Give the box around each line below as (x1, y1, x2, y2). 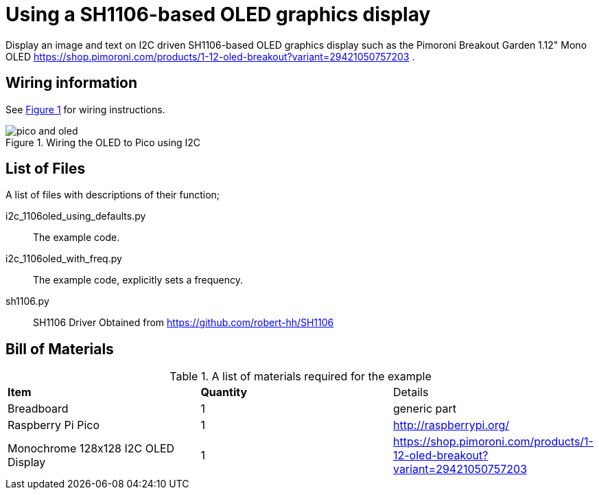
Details (392, 385, 429, 400)
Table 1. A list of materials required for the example (169, 369, 432, 384)
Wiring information (5, 74, 138, 92)
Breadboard (8, 402, 69, 416)
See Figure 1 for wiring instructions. (5, 103, 165, 115)
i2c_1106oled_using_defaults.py (5, 210, 146, 222)
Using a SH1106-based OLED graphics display (5, 3, 431, 26)
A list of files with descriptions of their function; (5, 189, 220, 201)
